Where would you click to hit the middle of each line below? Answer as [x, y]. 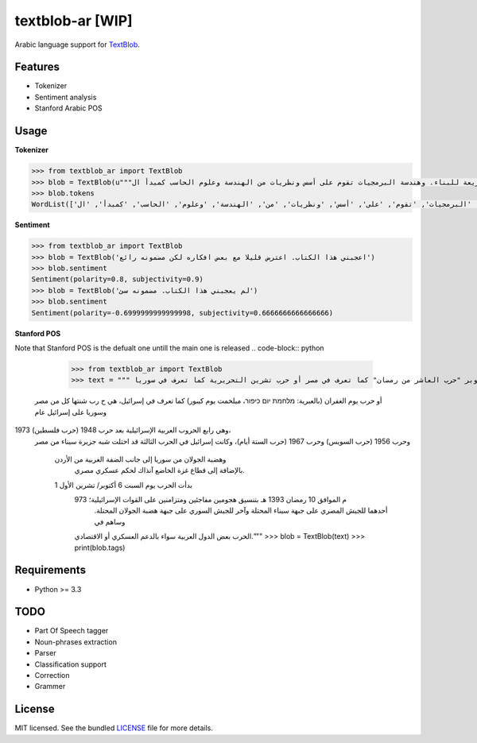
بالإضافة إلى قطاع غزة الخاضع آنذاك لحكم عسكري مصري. [160, 470]
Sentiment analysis [66, 97]
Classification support [71, 664]
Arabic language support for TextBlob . [78, 45]
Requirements [50, 570]
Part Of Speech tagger [72, 631]
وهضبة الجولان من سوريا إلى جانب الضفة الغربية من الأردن [140, 459]
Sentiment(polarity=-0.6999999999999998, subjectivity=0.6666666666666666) [182, 313]
